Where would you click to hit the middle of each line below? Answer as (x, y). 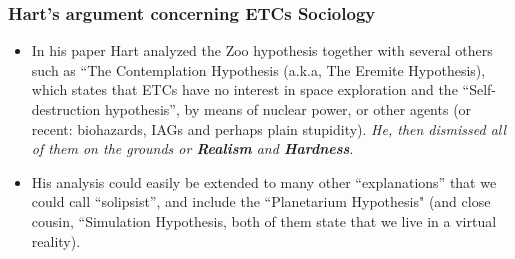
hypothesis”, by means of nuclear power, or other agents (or (288, 109)
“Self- (479, 89)
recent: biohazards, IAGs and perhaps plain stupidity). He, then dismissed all (269, 128)
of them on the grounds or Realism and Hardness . (192, 148)
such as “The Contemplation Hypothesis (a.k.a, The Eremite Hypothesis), (258, 69)
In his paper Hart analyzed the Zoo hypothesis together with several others (262, 50)
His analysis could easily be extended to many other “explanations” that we (264, 181)
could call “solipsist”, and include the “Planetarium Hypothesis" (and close (261, 201)
